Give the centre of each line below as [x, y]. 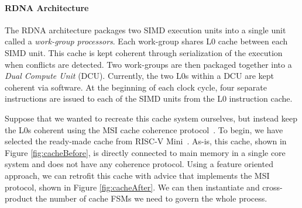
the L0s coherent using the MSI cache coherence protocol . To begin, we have [144, 129]
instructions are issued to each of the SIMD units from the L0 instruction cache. [149, 98]
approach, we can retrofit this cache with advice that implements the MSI [137, 175]
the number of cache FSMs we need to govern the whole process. [151, 198]
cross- [272, 187]
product [19, 198]
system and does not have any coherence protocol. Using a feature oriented [139, 164]
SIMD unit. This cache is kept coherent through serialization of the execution [144, 52]
